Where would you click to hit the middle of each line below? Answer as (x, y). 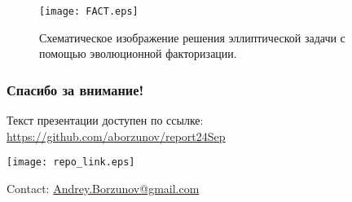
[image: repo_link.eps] (71, 162)
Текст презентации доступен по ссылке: (105, 120)
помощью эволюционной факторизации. (138, 53)
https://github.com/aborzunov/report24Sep (116, 136)
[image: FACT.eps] (89, 11)
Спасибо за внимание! (75, 89)
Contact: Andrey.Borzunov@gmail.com (103, 188)
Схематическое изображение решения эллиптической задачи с (192, 37)
